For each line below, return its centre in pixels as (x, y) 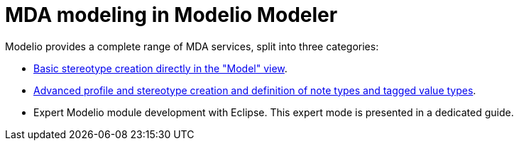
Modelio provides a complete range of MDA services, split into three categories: (192, 46)
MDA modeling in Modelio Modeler (171, 15)
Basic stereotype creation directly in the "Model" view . (160, 68)
